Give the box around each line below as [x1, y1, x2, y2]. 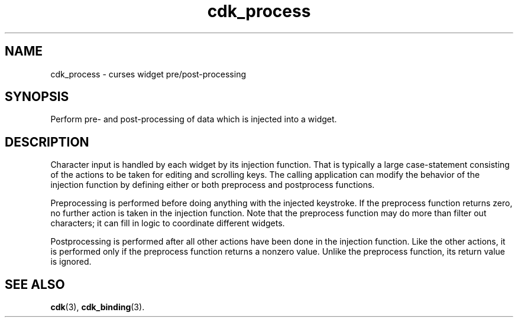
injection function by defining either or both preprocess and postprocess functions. [50, 180, 375, 190]
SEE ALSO [5, 277, 65, 292]
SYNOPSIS [5, 89, 69, 105]
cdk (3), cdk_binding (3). [50, 302, 145, 313]
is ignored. [50, 256, 92, 267]
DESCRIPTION [5, 134, 89, 149]
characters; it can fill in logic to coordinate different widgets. [50, 218, 285, 229]
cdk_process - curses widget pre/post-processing [50, 69, 246, 79]
